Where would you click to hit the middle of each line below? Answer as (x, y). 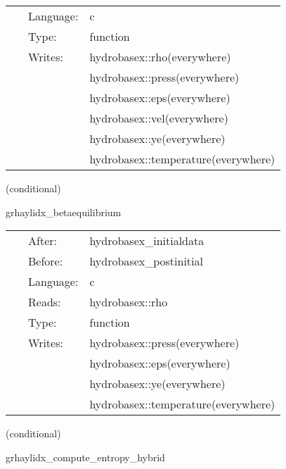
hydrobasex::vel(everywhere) (159, 118)
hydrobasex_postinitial (146, 261)
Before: (46, 261)
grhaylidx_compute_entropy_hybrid (85, 457)
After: (43, 241)
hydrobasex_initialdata (147, 241)
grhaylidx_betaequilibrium (64, 212)
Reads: (45, 302)
